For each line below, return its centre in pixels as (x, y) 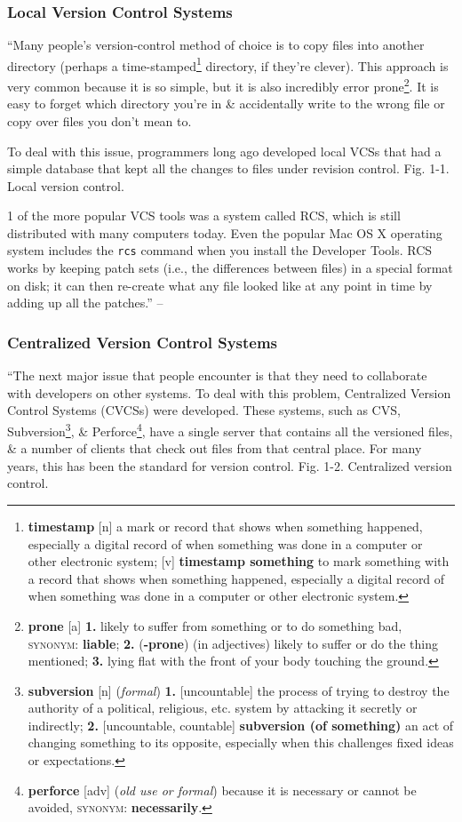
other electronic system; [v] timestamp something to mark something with (239, 561)
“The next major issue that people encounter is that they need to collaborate (217, 375)
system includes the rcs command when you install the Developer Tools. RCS (220, 250)
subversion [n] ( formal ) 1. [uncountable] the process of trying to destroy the (239, 690)
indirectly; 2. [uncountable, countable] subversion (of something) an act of (241, 725)
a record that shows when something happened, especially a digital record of (236, 578)
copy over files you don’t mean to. (100, 120)
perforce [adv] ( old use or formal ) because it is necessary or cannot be (222, 790)
